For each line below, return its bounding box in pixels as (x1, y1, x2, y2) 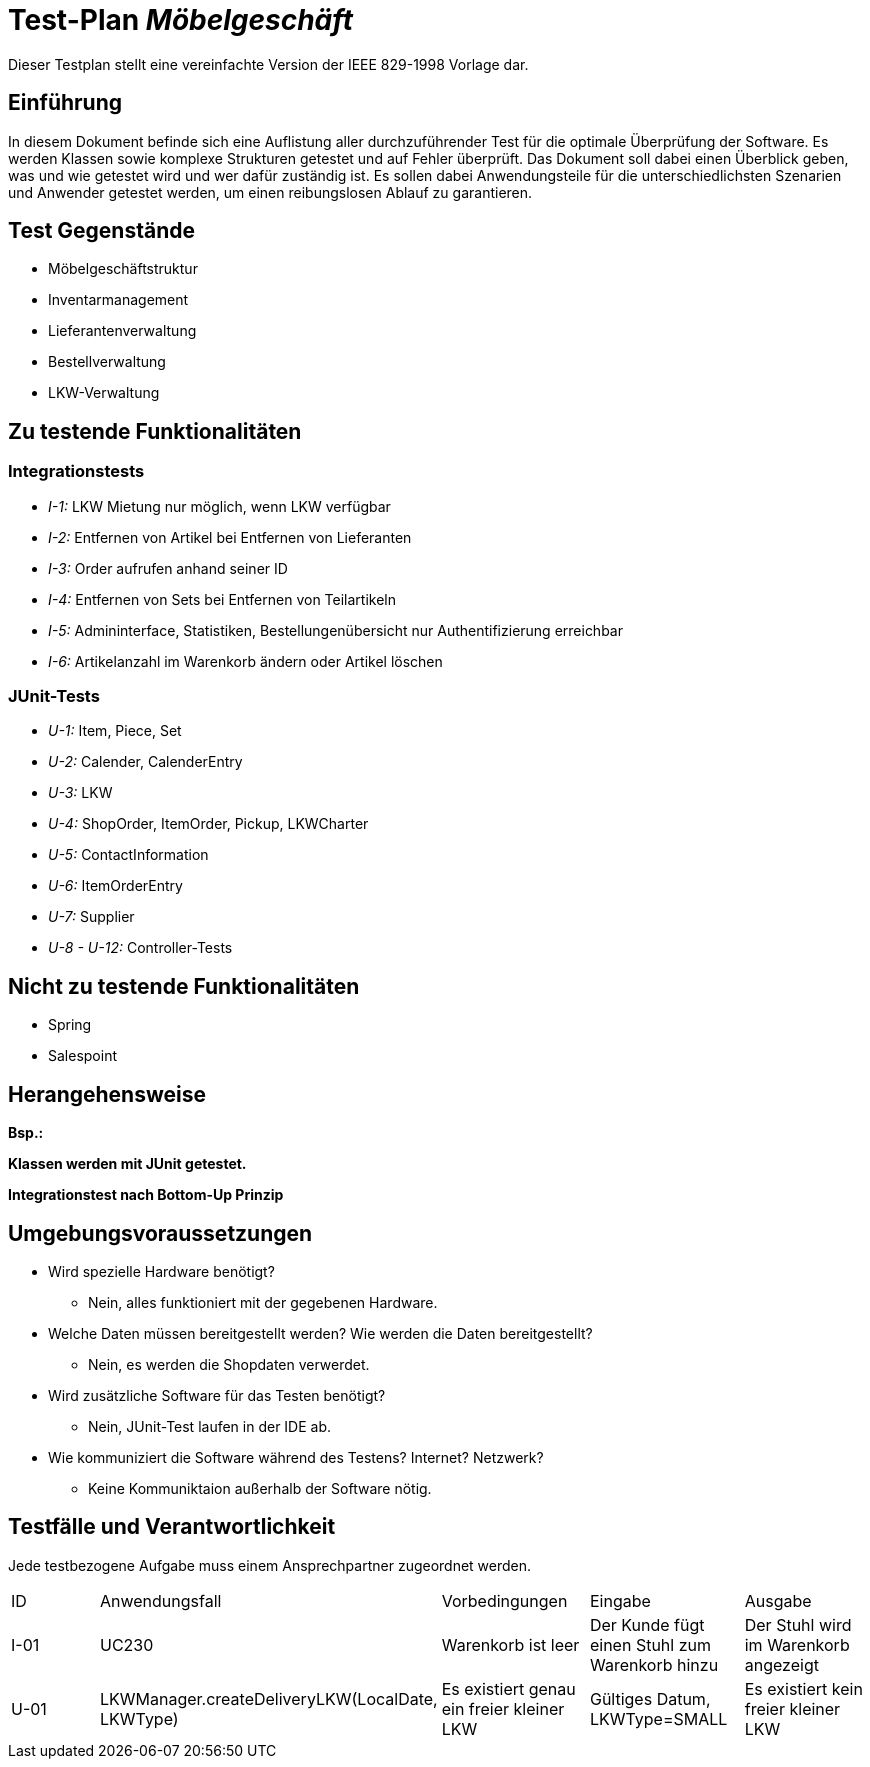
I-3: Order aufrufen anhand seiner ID (48, 559, 288, 577)
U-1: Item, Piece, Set (48, 722, 182, 740)
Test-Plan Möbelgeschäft (8, 3, 353, 37)
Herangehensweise (8, 1081, 206, 1107)
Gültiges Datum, (589, 1688, 711, 1709)
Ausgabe (744, 1590, 812, 1611)
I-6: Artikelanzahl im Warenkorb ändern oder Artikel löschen (48, 652, 443, 670)
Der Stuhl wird (744, 1614, 852, 1635)
